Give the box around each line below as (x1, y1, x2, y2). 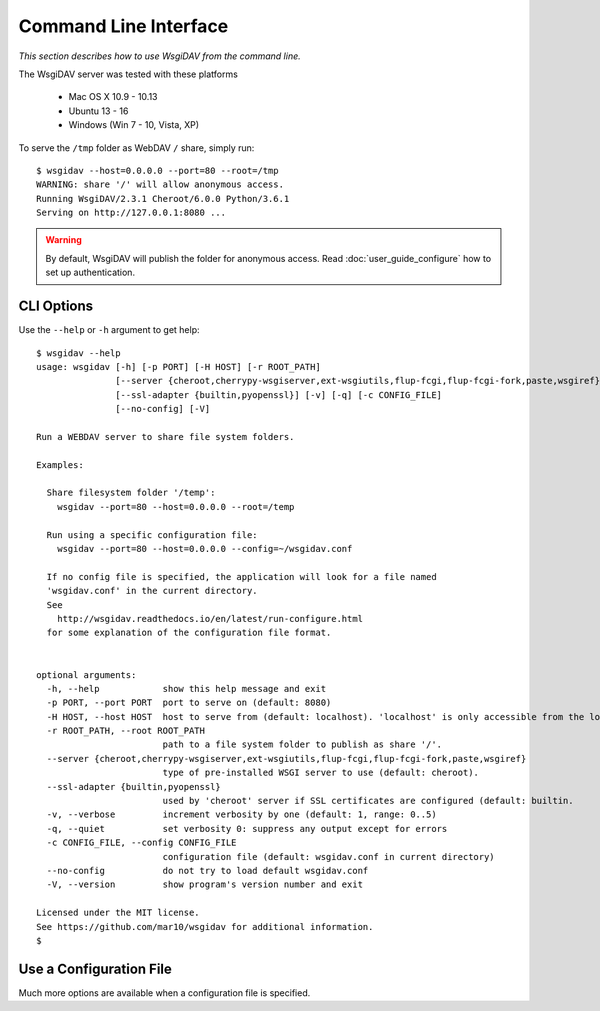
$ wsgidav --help (36, 347, 121, 359)
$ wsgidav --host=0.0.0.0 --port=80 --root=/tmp (36, 165, 279, 176)
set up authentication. (45, 266, 135, 279)
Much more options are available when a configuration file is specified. (18, 986, 311, 999)
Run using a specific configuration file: (46, 529, 259, 540)
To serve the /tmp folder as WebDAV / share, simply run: (18, 141, 255, 154)
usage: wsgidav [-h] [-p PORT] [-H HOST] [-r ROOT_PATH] (36, 361, 322, 372)
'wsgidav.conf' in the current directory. (46, 585, 259, 597)
